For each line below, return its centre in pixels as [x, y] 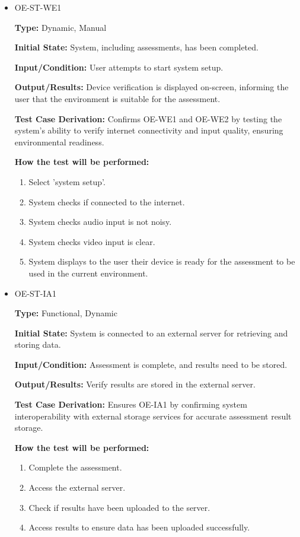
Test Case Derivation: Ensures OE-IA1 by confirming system [131, 404]
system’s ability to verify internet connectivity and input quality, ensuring [149, 130]
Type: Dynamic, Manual [60, 27]
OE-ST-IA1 [35, 293]
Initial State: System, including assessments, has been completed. [136, 47]
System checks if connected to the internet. [107, 201]
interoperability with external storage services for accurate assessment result [153, 416]
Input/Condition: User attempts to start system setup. [119, 67]
